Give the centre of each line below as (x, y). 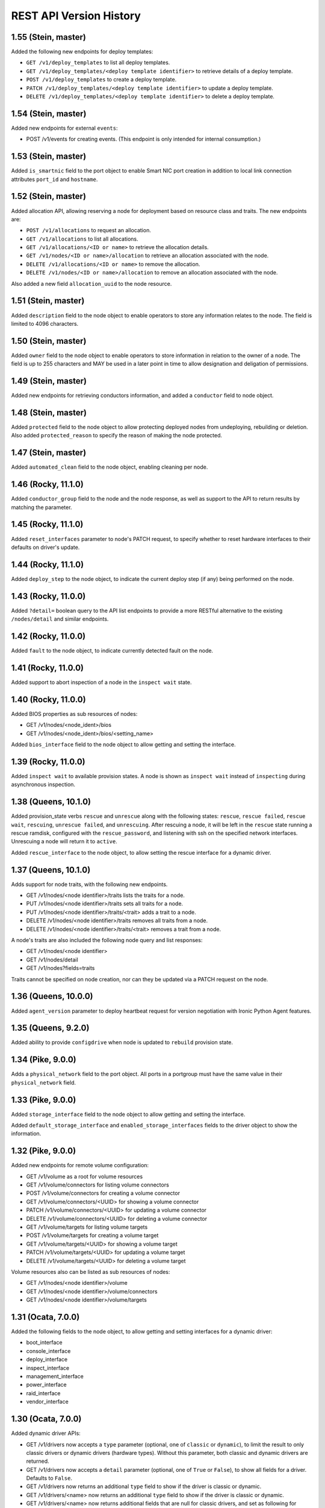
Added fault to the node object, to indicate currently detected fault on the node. (112, 651)
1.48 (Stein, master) (49, 412)
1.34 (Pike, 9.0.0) (44, 1060)
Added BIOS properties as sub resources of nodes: (74, 714)
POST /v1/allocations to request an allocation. (89, 230)
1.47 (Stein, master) (49, 453)
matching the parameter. (42, 507)
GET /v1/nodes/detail (52, 960)
